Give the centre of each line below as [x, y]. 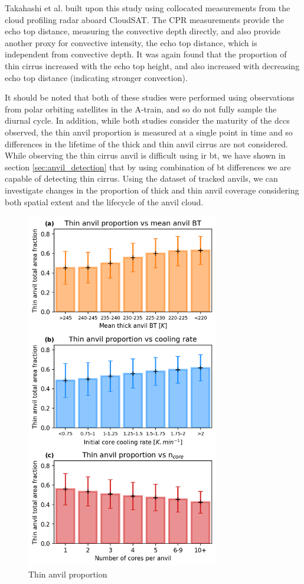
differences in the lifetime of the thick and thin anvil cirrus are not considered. [146, 143]
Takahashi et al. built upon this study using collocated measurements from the [148, 8]
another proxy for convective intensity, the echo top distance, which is [131, 42]
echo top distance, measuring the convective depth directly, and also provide [143, 31]
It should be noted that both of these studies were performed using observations [150, 97]
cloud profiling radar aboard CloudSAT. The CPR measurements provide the [144, 19]
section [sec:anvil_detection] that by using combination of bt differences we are [148, 167]
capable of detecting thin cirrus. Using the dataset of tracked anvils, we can [141, 178]
